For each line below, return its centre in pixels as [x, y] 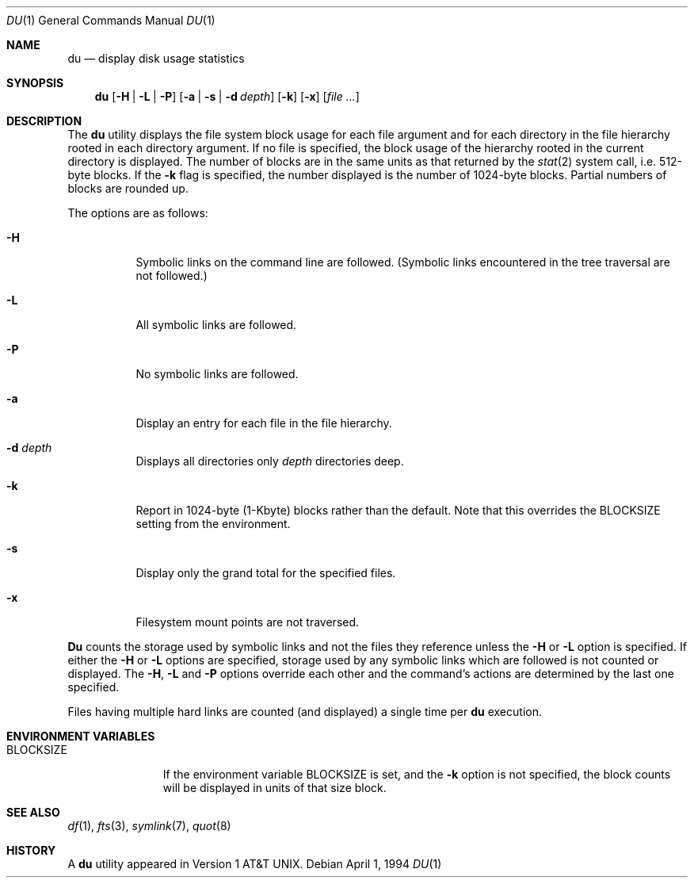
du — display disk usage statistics [156, 58]
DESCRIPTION [44, 121]
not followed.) [172, 276]
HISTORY [31, 850]
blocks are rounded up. [128, 188]
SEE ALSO [33, 812]
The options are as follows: [138, 213]
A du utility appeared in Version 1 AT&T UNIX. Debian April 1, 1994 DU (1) [255, 864]
